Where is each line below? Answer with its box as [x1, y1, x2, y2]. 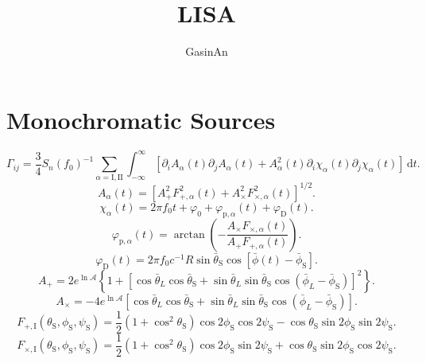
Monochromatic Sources [6, 103, 276, 135]
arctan [173, 228, 205, 240]
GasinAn [185, 43, 228, 60]
